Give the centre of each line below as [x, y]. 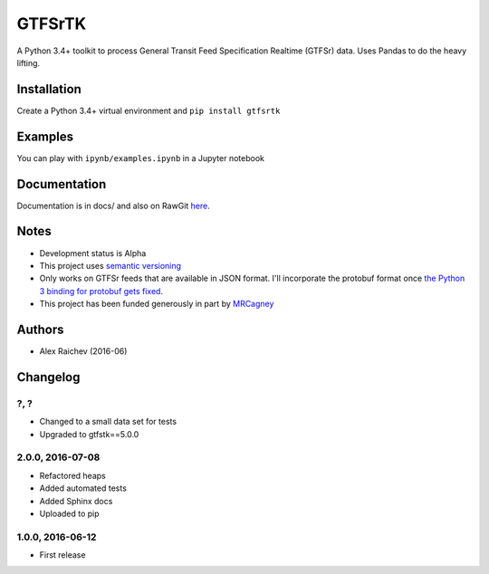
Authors [40, 329]
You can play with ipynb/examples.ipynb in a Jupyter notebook [140, 158]
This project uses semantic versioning [110, 265]
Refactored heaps [72, 475]
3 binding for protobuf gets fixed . [101, 291]
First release [62, 555]
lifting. [29, 62]
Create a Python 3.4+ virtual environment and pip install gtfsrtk [149, 110]
